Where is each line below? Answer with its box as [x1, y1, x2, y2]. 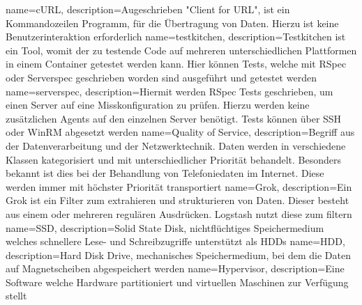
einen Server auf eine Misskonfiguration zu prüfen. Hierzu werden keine [6, 97, 310, 112]
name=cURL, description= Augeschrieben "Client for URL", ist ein [6, 2, 290, 16]
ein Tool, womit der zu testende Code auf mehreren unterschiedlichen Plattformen [6, 42, 357, 57]
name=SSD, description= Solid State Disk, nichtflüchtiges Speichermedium [6, 220, 324, 235]
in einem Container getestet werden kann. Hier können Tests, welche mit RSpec [6, 56, 347, 71]
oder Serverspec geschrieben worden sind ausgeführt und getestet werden [6, 70, 317, 84]
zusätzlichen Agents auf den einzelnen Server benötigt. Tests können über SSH [6, 111, 342, 125]
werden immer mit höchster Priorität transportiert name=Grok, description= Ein [6, 179, 352, 194]
